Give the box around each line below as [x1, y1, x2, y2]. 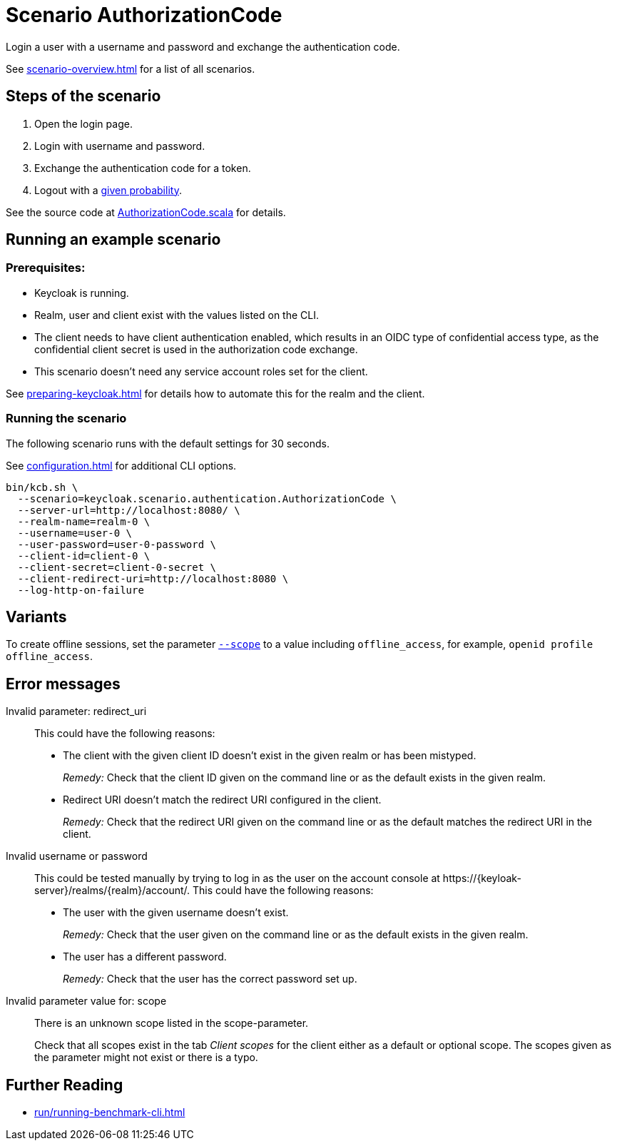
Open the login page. [34, 117, 133, 130]
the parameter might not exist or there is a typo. [34, 1051, 258, 1064]
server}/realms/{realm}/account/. [34, 884, 190, 897]
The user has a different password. [63, 950, 227, 963]
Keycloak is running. [34, 286, 129, 299]
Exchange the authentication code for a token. [34, 161, 251, 174]
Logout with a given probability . [34, 183, 182, 196]
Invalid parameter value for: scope [6, 995, 167, 1008]
